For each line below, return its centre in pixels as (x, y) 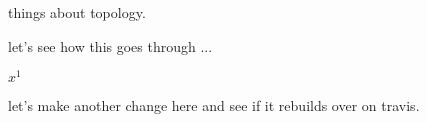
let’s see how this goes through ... (110, 45)
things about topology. (77, 12)
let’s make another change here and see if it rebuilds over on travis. (214, 105)
